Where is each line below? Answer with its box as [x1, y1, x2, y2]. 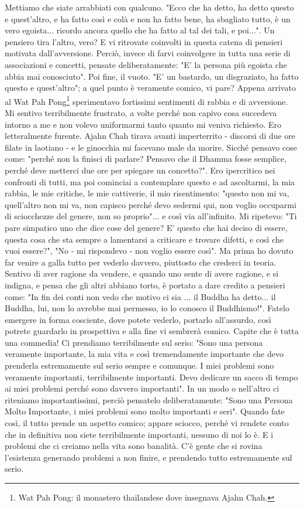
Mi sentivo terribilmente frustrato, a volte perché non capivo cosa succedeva [5, 107, 277, 118]
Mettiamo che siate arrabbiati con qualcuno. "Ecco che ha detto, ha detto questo [5, 1, 294, 13]
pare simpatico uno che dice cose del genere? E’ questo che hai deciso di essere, [5, 221, 288, 233]
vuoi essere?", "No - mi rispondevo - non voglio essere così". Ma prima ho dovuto [5, 244, 293, 257]
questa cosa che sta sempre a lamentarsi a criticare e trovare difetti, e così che [5, 233, 284, 245]
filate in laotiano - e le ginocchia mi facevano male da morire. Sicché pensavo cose [5, 141, 297, 153]
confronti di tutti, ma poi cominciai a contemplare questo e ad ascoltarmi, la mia [5, 175, 295, 188]
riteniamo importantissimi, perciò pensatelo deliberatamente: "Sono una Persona [5, 393, 293, 406]
